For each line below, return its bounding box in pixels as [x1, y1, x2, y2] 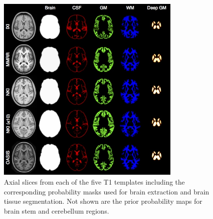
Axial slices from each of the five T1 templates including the [4, 176, 185, 187]
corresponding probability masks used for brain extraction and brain [4, 186, 210, 196]
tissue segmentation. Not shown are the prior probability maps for [4, 196, 203, 206]
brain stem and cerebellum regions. [4, 205, 109, 216]
